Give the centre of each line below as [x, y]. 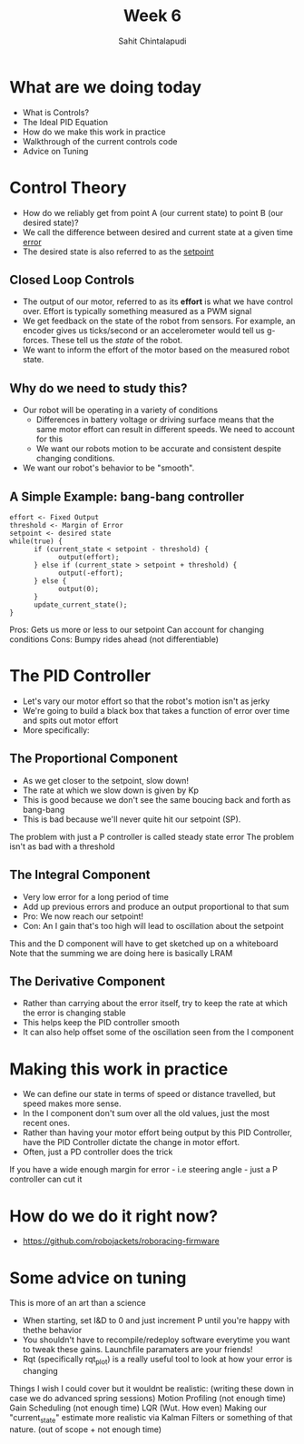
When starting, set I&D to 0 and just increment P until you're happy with [156, 1320]
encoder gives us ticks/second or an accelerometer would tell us [143, 331]
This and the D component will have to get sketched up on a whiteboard [144, 943]
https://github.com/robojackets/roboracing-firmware [121, 1241]
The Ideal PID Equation [65, 122]
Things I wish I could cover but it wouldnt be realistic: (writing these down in [152, 1389]
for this [49, 439]
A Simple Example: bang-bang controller [127, 496]
